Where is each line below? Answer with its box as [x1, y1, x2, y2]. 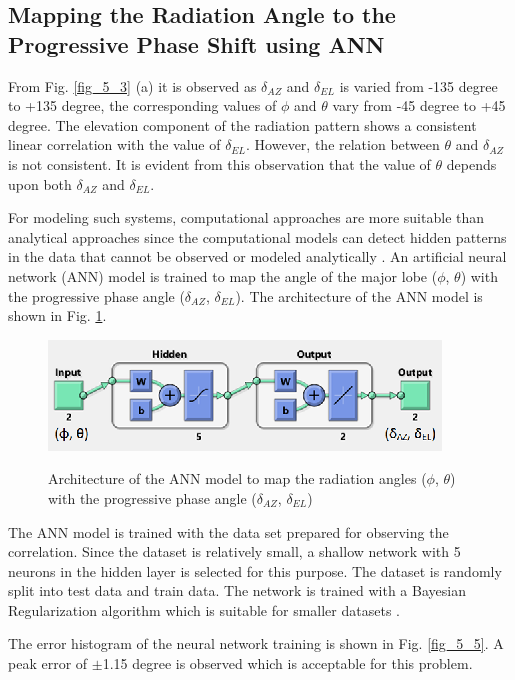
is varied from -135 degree [339, 75, 498, 96]
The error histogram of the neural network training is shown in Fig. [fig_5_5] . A [8, 633, 504, 654]
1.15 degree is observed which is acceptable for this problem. [102, 653, 473, 674]
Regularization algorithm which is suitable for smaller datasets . [8, 599, 400, 620]
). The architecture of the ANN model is [235, 285, 483, 306]
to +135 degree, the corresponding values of [8, 95, 277, 116]
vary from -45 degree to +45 [332, 95, 506, 116]
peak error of [8, 653, 88, 674]
